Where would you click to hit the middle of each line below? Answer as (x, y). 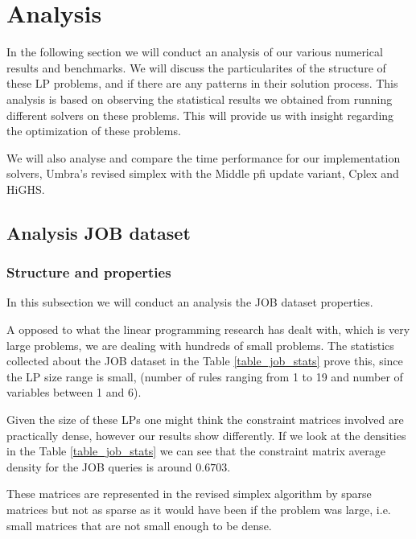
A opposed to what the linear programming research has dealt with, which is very (208, 329)
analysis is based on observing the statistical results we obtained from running (200, 99)
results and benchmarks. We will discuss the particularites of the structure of (196, 67)
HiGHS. (26, 189)
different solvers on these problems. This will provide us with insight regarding (200, 115)
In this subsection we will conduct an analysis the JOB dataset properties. (190, 302)
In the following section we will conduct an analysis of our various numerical (195, 52)
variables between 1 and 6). (74, 392)
